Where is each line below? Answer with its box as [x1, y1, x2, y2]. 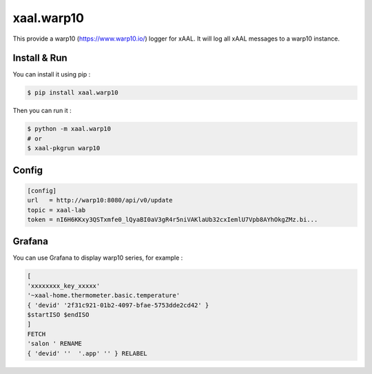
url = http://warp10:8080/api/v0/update [27, 196, 173, 205]
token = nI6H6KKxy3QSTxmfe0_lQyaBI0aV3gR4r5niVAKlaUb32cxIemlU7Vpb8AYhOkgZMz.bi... [27, 216, 318, 223]
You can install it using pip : [12, 70, 91, 79]
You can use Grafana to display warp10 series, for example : [12, 253, 183, 262]
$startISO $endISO [27, 311, 90, 318]
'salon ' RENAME [27, 340, 83, 348]
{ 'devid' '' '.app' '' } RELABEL [27, 349, 147, 357]
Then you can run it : [12, 107, 72, 115]
